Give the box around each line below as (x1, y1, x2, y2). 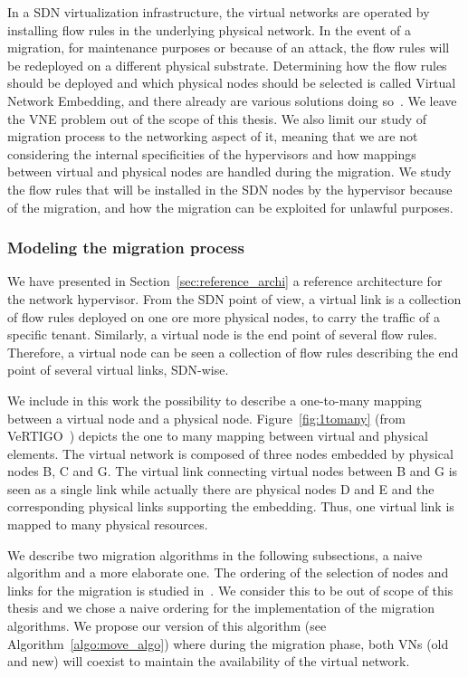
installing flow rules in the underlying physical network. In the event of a (7, 20, 412, 39)
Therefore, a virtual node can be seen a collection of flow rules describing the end (7, 342, 459, 361)
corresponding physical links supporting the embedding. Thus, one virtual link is (7, 497, 454, 516)
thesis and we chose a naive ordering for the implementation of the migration (7, 598, 435, 617)
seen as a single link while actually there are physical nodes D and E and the (7, 479, 435, 498)
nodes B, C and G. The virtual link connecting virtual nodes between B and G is (7, 462, 458, 481)
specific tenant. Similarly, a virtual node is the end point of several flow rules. (7, 325, 437, 344)
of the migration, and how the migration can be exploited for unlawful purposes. (7, 197, 454, 216)
